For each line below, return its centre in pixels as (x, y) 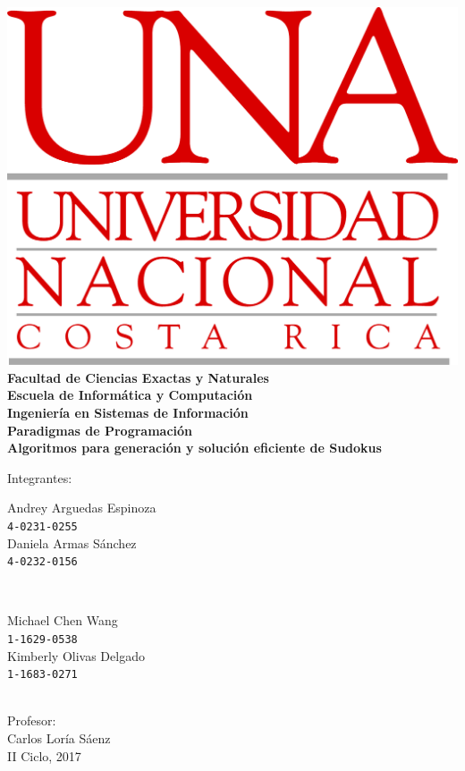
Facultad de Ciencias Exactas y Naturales (138, 377)
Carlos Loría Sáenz (59, 738)
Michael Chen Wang (63, 620)
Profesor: (32, 720)
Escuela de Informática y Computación (130, 395)
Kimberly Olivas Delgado (76, 655)
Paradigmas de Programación (100, 430)
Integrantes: (40, 477)
